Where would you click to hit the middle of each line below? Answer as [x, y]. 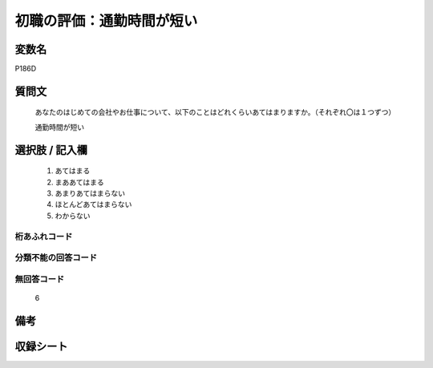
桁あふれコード [44, 237]
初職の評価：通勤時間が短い [106, 21]
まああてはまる [79, 182]
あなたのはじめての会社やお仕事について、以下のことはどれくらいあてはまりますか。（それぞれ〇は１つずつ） [215, 112]
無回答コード [40, 279]
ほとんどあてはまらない [93, 204]
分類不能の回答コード [56, 258]
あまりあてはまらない [90, 193]
